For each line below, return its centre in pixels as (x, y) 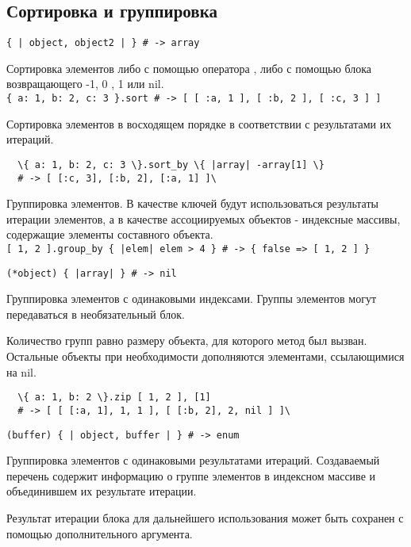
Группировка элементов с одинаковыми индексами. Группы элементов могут (192, 298)
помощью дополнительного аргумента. (100, 533)
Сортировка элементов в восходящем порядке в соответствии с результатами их (199, 123)
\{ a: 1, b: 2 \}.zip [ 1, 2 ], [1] (114, 398)
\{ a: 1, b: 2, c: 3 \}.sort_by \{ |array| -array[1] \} (171, 164)
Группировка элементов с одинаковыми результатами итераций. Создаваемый (193, 460)
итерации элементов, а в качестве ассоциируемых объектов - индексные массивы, (204, 218)
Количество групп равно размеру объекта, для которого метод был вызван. (187, 340)
